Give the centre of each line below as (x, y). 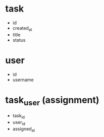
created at (22, 28)
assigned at (24, 129)
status (19, 40)
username (23, 80)
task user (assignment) (52, 101)
